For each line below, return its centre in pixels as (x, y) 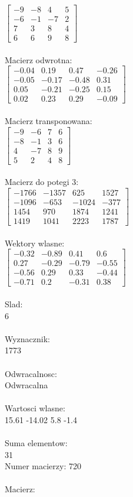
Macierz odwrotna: (39, 59)
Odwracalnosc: (31, 373)
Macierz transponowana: (49, 121)
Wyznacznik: (28, 338)
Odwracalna (26, 385)
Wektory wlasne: (35, 243)
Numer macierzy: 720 (43, 466)
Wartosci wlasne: (35, 408)
